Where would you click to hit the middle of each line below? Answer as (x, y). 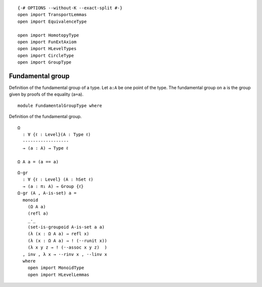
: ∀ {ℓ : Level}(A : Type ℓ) (57, 134)
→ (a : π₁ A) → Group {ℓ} (53, 186)
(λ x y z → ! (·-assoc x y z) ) (67, 247)
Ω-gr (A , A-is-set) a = (47, 193)
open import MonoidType (56, 268)
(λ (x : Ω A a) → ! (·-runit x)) (67, 241)
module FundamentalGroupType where (60, 105)
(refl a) (38, 213)
